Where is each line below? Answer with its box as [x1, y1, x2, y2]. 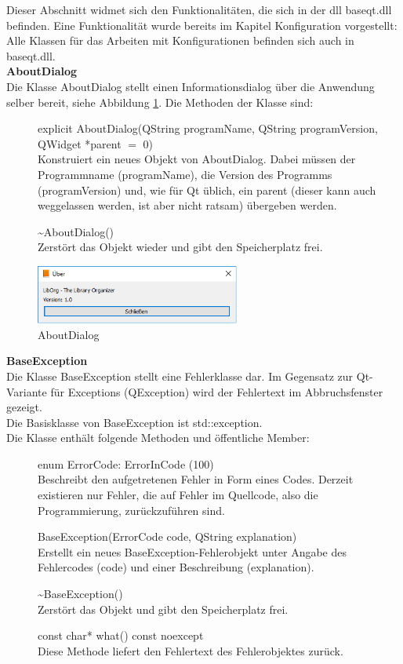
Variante [6, 383, 47, 399]
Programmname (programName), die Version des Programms [38, 166, 332, 182]
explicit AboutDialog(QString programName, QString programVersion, [38, 120, 378, 137]
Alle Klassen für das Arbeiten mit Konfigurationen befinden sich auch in [6, 32, 354, 49]
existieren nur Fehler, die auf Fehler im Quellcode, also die [38, 487, 318, 503]
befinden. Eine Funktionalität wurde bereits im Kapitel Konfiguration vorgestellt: [6, 16, 398, 33]
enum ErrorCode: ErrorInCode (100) [38, 455, 214, 472]
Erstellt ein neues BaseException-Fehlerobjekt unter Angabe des [38, 543, 347, 560]
